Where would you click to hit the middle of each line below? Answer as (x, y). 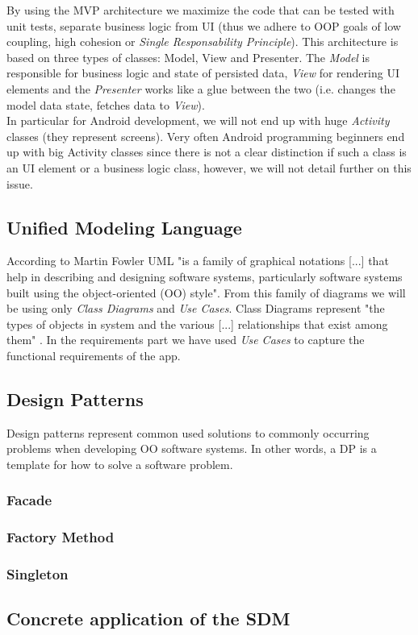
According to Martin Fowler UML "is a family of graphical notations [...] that (198, 261)
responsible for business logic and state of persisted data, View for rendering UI (203, 73)
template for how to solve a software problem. (120, 464)
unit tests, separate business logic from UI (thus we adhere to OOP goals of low (204, 25)
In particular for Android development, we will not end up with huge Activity (198, 120)
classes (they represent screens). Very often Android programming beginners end (206, 136)
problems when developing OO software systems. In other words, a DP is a (192, 448)
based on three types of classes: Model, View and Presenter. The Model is (188, 57)
